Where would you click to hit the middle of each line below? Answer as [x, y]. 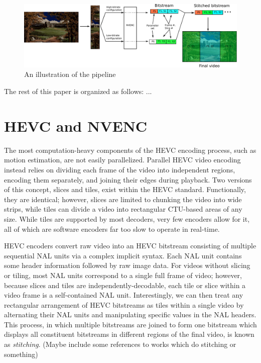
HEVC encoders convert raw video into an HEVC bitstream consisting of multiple [130, 246]
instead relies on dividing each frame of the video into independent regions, [120, 169]
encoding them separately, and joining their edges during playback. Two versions [128, 179]
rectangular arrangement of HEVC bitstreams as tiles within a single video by [124, 304]
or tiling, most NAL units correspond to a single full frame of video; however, [123, 275]
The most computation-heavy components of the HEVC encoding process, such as [130, 150]
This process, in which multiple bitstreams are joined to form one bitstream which [130, 324]
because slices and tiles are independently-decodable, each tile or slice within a [125, 285]
